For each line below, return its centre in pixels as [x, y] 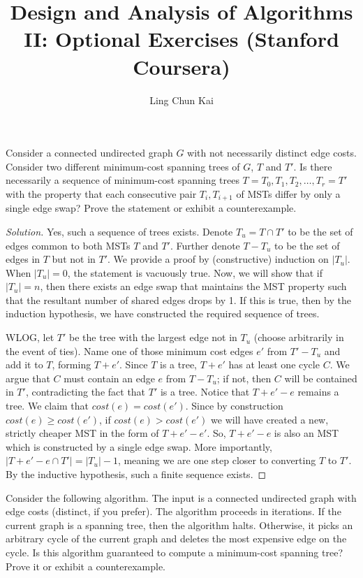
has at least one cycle [274, 364]
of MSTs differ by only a [288, 193]
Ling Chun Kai [181, 100]
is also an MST [306, 433]
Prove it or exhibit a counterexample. [86, 566]
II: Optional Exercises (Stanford [181, 39]
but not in [74, 259]
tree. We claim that [47, 406]
